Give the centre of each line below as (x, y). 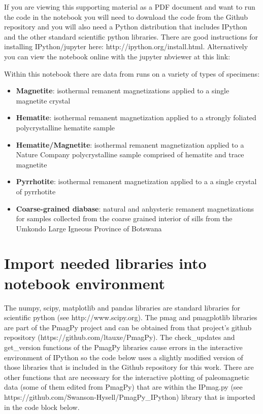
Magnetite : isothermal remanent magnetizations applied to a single (123, 91)
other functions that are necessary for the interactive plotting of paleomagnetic (127, 377)
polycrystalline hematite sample (65, 127)
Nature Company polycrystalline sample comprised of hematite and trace (130, 154)
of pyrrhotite (36, 191)
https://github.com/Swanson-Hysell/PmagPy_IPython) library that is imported (130, 396)
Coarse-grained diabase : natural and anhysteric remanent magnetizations (135, 208)
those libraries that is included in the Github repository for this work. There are (129, 367)
